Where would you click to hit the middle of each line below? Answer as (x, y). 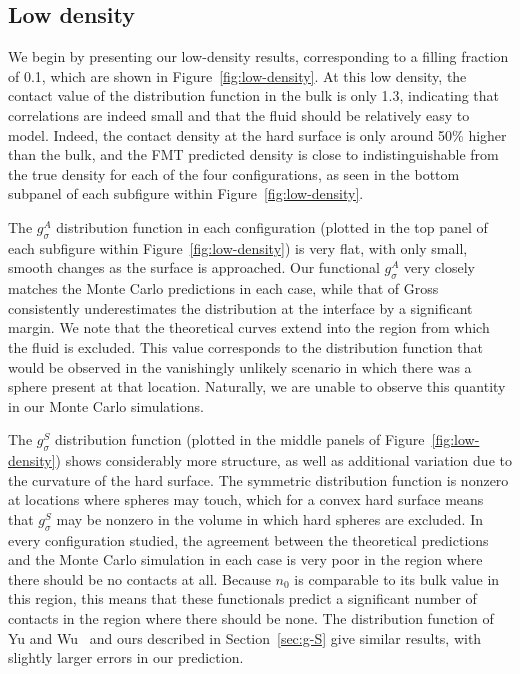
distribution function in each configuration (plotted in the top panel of (272, 226)
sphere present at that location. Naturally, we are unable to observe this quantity (257, 386)
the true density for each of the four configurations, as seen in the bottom (234, 173)
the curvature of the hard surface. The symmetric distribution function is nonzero (258, 479)
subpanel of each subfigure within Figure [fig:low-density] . (186, 193)
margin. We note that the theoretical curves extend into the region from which (249, 327)
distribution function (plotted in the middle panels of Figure (239, 439)
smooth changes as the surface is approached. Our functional (194, 267)
